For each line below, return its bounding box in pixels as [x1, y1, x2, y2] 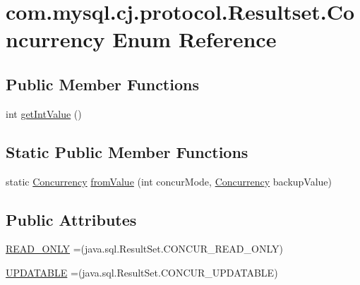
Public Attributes [6, 208, 137, 230]
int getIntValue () [6, 106, 82, 121]
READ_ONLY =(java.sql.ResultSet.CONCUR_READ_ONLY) [6, 241, 283, 256]
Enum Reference [112, 25, 277, 54]
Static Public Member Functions [6, 140, 248, 162]
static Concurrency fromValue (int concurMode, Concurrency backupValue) [6, 174, 332, 188]
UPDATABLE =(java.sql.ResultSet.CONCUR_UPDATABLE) [6, 265, 278, 279]
